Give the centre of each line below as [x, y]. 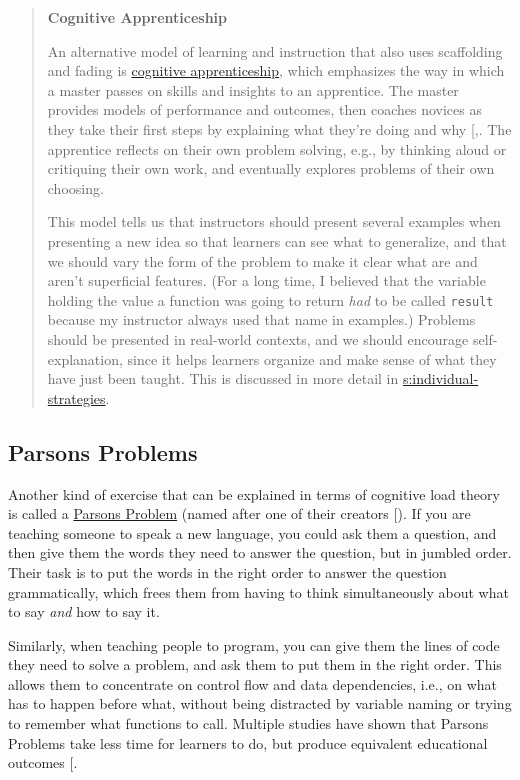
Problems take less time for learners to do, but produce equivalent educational [248, 742]
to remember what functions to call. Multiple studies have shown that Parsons [248, 723]
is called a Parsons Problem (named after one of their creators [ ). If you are [239, 513]
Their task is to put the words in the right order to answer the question [227, 571]
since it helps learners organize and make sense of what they [312, 358]
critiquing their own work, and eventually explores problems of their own [271, 168]
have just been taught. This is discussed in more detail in [223, 378]
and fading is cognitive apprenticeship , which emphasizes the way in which [276, 70]
